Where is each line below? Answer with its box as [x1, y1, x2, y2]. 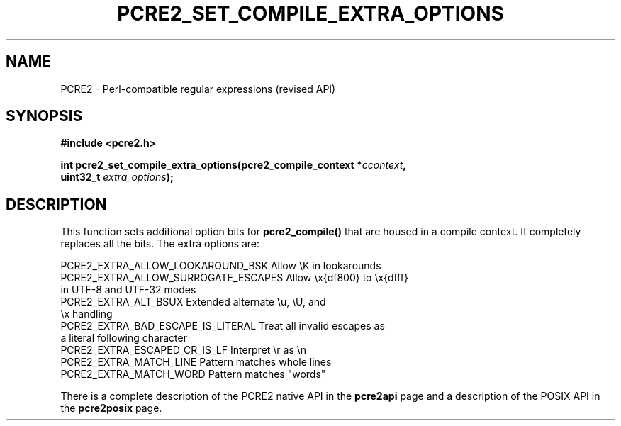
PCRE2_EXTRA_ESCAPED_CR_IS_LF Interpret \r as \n [60, 344, 307, 357]
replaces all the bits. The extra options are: [60, 237, 260, 250]
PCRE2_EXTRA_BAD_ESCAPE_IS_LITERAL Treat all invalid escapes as [60, 320, 385, 332]
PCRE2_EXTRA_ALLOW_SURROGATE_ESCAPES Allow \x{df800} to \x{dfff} [60, 271, 408, 284]
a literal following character [60, 332, 187, 344]
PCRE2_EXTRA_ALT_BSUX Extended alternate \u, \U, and [60, 296, 326, 308]
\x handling [60, 308, 113, 320]
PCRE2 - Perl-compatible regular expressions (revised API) [60, 82, 336, 95]
